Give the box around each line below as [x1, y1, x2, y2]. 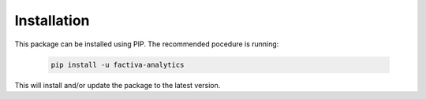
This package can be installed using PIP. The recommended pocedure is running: [14, 39, 279, 49]
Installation [14, 12, 90, 29]
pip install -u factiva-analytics [50, 60, 185, 69]
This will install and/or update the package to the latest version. [14, 80, 221, 90]
